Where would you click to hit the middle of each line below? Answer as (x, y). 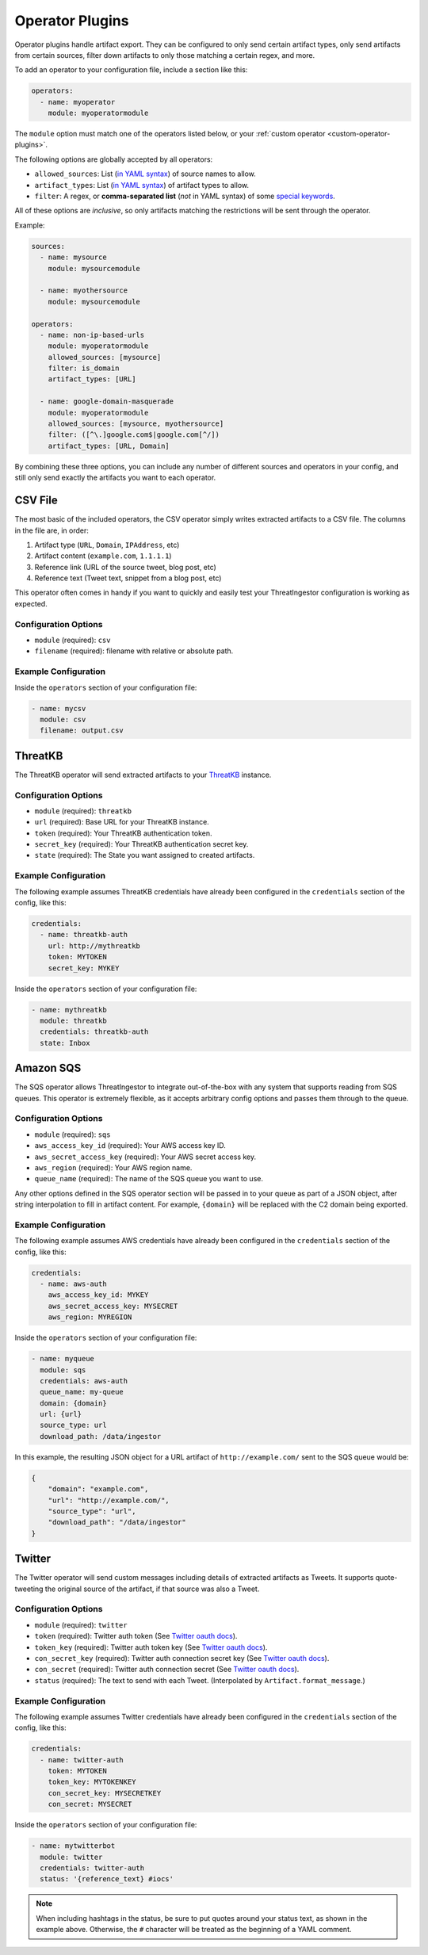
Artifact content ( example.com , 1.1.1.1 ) (103, 556)
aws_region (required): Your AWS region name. (113, 1167)
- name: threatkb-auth (84, 935)
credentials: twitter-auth (92, 1868)
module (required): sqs (73, 1134)
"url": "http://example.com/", (109, 1500)
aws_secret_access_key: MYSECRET (113, 1306)
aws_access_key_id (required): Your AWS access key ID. (130, 1146)
